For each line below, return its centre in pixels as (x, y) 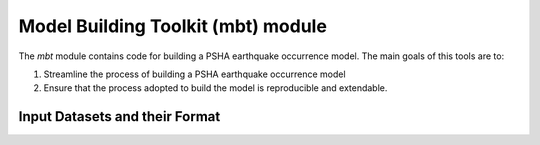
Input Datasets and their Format (119, 116)
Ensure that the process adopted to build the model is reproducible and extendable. (215, 88)
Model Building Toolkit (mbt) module (172, 26)
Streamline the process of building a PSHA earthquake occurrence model (194, 74)
